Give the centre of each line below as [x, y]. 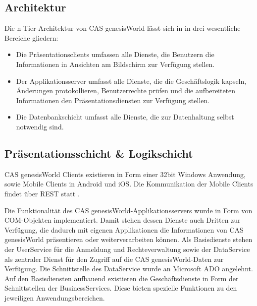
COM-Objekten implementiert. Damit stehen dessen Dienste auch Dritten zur [123, 220]
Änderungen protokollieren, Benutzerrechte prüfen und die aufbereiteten [126, 91]
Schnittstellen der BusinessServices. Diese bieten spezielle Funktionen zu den [121, 288]
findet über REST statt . [42, 193]
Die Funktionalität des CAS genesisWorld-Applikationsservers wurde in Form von [128, 210]
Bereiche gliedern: [31, 37]
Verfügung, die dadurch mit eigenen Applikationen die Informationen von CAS [124, 229]
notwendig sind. [40, 126]
